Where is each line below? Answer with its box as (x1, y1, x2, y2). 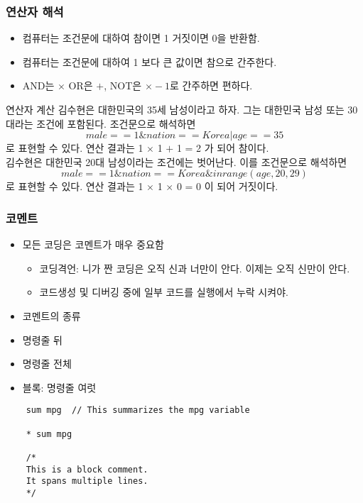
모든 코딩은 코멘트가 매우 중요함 (22, 237, 164, 252)
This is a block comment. (26, 464, 148, 475)
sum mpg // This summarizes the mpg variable (26, 405, 250, 416)
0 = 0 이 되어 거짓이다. (176, 179, 278, 194)
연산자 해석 (6, 2, 64, 20)
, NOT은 (104, 78, 142, 93)
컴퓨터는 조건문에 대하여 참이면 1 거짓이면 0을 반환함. (22, 31, 260, 45)
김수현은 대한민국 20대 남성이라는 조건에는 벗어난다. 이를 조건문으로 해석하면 (6, 154, 347, 169)
